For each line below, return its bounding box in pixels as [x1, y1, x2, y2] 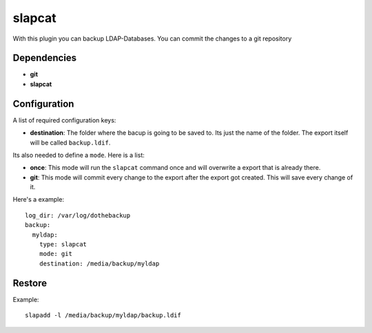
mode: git [39, 250, 72, 258]
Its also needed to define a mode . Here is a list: [12, 151, 145, 159]
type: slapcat [39, 241, 87, 248]
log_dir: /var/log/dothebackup [25, 211, 131, 219]
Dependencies [12, 52, 77, 64]
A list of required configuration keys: [12, 116, 116, 124]
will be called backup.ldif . [30, 138, 111, 147]
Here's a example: [12, 195, 65, 204]
